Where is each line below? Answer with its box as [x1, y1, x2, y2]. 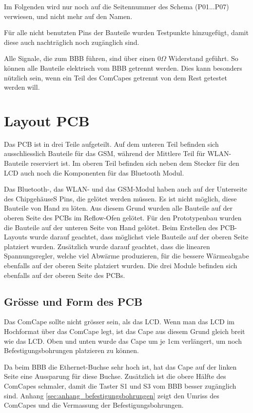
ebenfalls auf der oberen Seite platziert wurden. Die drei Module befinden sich [4, 260, 237, 270]
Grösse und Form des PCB [4, 294, 143, 309]
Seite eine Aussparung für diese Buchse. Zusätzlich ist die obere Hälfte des [4, 371, 226, 381]
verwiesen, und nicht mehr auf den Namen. [4, 11, 133, 21]
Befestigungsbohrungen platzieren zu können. [4, 345, 139, 355]
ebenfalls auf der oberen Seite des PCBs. [4, 270, 125, 280]
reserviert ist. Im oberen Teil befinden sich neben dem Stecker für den [31, 158, 239, 168]
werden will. [4, 82, 40, 92]
